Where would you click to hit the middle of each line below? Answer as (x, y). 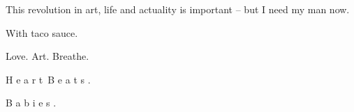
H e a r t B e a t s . (48, 79)
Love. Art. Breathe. (47, 56)
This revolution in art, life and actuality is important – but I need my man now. (178, 9)
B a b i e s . (31, 103)
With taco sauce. (42, 32)
